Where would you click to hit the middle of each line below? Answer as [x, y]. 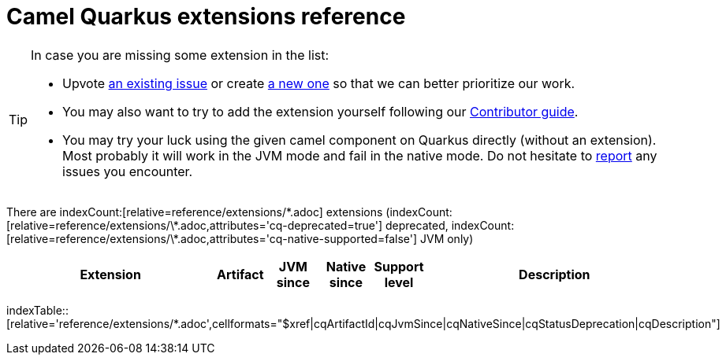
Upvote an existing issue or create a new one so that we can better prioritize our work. [319, 83]
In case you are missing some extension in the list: [180, 55]
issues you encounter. [128, 171]
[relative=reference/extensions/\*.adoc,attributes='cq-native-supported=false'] [212, 238]
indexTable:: [37, 310]
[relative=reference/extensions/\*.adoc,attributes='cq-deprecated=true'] [195, 225]
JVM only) [447, 238]
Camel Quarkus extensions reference [206, 17]
